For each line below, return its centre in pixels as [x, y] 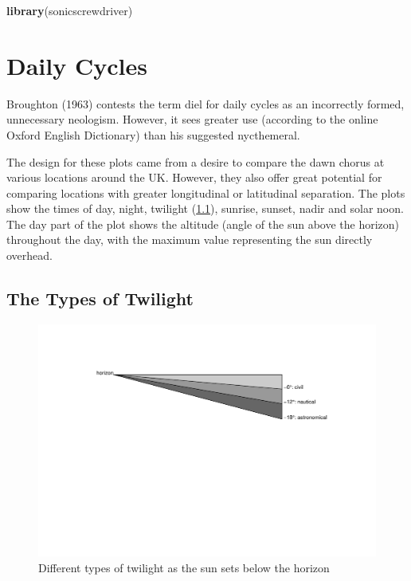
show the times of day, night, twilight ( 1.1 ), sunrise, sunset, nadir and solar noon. [205, 208]
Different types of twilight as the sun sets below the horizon [184, 567]
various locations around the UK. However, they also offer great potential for [194, 177]
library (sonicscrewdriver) [70, 10]
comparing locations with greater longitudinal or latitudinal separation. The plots [206, 192]
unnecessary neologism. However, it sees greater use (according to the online [192, 119]
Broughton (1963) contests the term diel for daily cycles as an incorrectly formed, [205, 103]
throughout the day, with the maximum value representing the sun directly [190, 239]
